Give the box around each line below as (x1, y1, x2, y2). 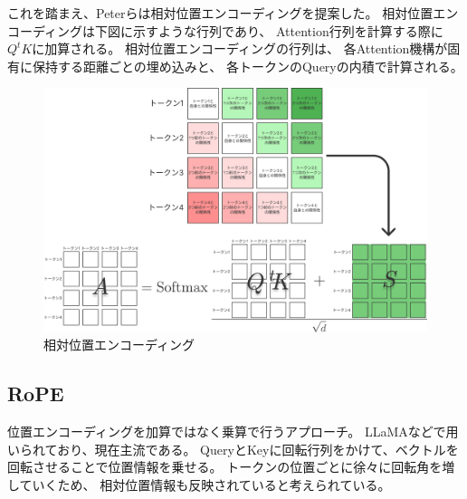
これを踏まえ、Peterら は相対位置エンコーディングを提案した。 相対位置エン (7, 4, 459, 22)
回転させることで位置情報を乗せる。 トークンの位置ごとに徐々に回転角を (7, 457, 443, 476)
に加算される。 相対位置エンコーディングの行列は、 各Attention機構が (32, 39, 448, 58)
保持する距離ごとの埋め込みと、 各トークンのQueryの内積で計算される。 (32, 56, 463, 75)
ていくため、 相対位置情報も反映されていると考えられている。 (19, 475, 391, 494)
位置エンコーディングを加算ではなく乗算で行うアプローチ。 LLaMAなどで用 (7, 421, 459, 440)
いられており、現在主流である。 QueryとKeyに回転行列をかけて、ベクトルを (7, 439, 459, 458)
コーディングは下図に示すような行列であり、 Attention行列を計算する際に (7, 21, 443, 40)
